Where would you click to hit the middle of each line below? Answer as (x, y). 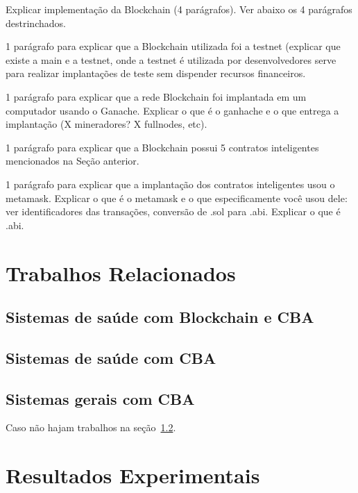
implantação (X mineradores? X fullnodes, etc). (106, 124)
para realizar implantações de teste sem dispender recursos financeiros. (156, 73)
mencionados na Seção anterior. (73, 161)
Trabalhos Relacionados (121, 273)
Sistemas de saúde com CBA (111, 357)
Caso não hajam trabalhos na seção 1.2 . (91, 427)
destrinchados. (36, 23)
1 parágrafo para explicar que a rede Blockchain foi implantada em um (156, 96)
